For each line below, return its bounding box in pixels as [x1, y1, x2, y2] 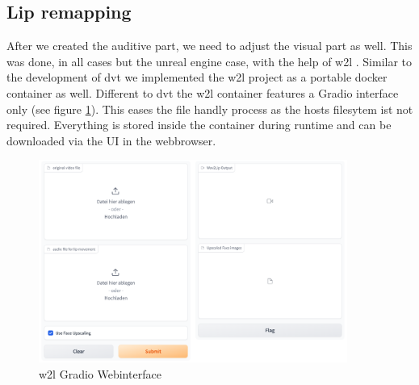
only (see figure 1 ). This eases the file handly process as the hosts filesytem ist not [6, 100, 413, 117]
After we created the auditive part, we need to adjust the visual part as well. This [6, 37, 413, 54]
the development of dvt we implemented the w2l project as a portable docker [6, 69, 388, 86]
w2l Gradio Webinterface [39, 365, 161, 382]
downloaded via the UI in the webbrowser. [6, 132, 216, 149]
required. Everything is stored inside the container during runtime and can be [6, 116, 392, 133]
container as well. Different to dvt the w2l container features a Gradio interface [6, 84, 399, 101]
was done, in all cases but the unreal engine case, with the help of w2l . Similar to [6, 52, 413, 69]
